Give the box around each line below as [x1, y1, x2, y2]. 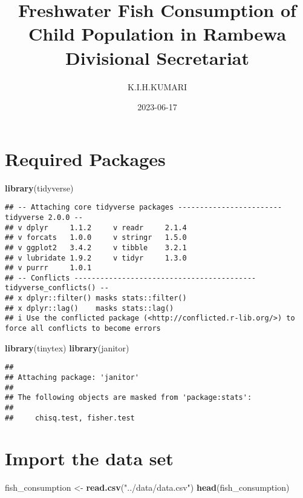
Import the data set [5, 446, 174, 471]
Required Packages [5, 146, 166, 171]
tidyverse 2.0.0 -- [5, 213, 83, 222]
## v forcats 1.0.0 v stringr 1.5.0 [5, 233, 187, 242]
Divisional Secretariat [65, 45, 250, 70]
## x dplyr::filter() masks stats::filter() [5, 294, 187, 303]
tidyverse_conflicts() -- [5, 284, 109, 293]
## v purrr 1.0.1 [5, 264, 92, 273]
